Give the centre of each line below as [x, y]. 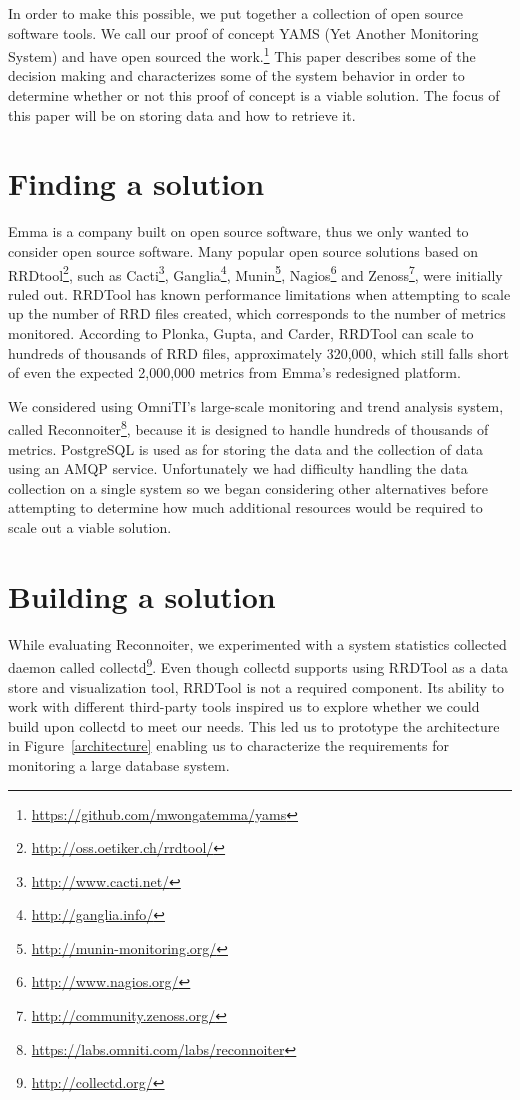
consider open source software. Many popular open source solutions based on [243, 250]
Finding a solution [136, 183]
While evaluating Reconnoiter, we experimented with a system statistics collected [257, 643]
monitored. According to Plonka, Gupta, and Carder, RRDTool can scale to [241, 332]
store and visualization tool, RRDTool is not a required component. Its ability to [256, 686]
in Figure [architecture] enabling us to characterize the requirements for [228, 745]
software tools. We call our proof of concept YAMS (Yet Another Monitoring [243, 32]
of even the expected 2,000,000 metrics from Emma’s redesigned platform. [234, 372]
